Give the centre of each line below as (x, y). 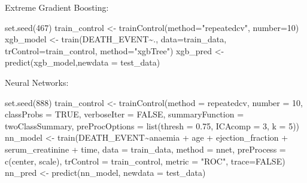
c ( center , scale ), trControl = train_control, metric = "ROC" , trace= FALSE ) (145, 161)
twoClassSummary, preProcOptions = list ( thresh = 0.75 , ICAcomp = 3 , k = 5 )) (152, 125)
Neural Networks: (37, 82)
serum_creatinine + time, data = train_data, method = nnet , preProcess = (145, 149)
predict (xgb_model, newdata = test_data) (83, 62)
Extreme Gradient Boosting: (57, 7)
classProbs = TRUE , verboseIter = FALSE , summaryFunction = (124, 114)
